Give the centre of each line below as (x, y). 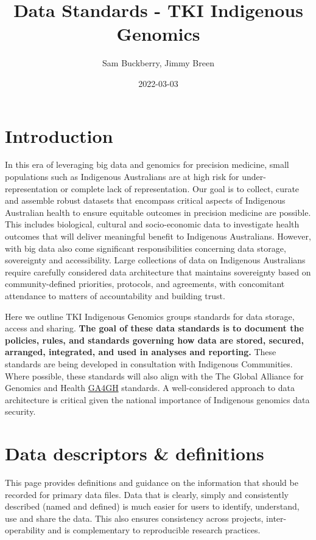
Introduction (59, 135)
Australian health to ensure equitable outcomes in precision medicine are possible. (158, 212)
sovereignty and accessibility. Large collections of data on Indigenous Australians (155, 260)
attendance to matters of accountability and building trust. (115, 295)
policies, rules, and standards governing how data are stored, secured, (154, 340)
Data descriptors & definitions (135, 453)
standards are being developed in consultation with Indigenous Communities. (149, 363)
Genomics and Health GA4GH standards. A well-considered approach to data (150, 388)
